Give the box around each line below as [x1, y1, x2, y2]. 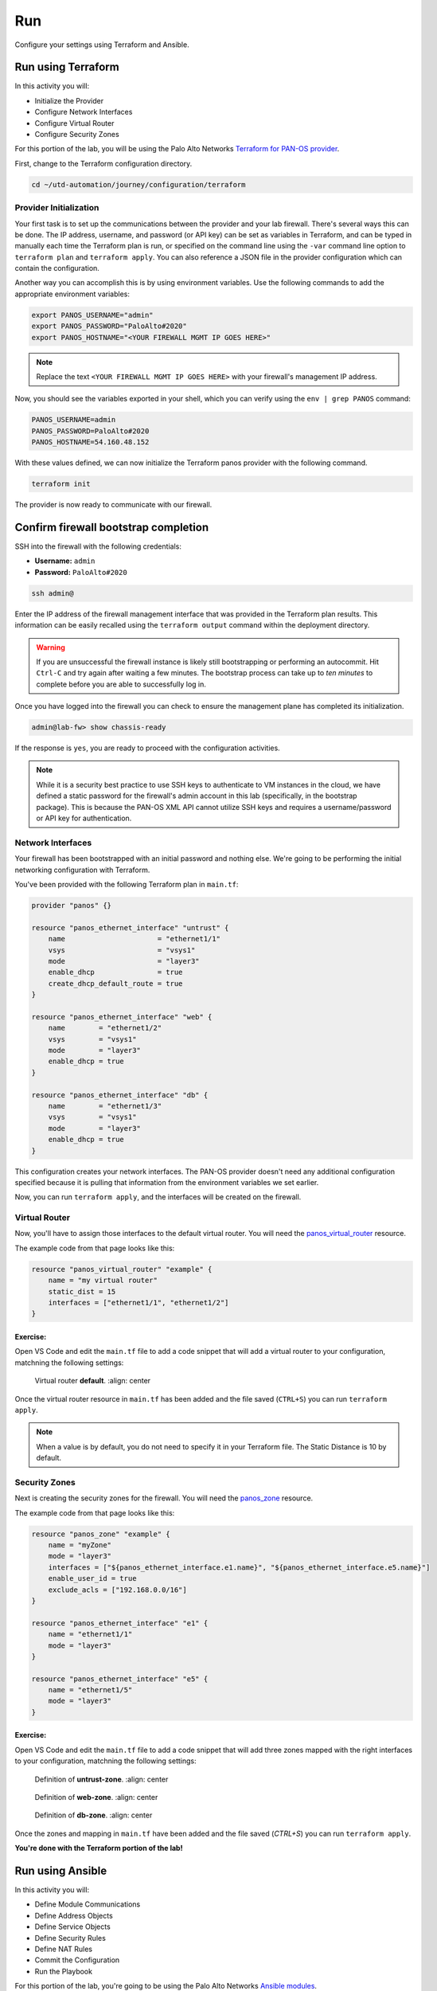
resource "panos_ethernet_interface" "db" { [31, 1090, 209, 1099]
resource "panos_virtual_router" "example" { [31, 1265, 213, 1273]
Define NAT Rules [34, 1944, 93, 1954]
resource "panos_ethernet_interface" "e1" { [31, 1618, 209, 1628]
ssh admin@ [31, 589, 74, 597]
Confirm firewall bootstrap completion [14, 520, 209, 534]
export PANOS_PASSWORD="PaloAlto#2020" [31, 322, 187, 331]
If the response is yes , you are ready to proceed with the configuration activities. [14, 743, 280, 753]
